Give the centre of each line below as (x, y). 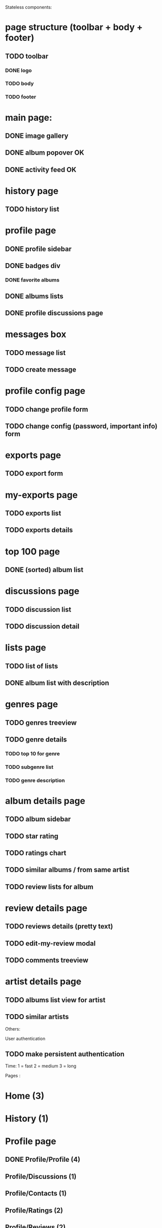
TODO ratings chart (36, 853)
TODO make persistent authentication (65, 1054)
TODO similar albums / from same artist (67, 870)
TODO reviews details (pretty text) (59, 926)
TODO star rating (32, 836)
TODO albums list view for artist (55, 1000)
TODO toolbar (27, 56)
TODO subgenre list (29, 767)
